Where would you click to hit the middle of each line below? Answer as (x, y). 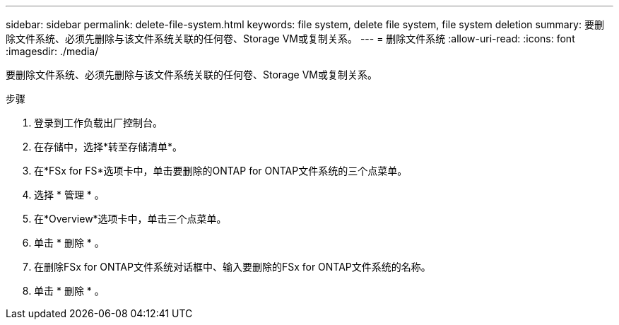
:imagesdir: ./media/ (52, 51)
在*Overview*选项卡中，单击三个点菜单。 (130, 219)
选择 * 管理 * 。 (69, 195)
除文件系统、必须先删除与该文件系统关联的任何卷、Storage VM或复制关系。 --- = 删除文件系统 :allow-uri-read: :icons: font (290, 39)
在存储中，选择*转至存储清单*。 (108, 147)
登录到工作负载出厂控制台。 (98, 123)
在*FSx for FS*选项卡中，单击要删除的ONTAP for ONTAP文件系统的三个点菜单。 (221, 171)
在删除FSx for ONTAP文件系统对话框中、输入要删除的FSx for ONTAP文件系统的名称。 (232, 267)
